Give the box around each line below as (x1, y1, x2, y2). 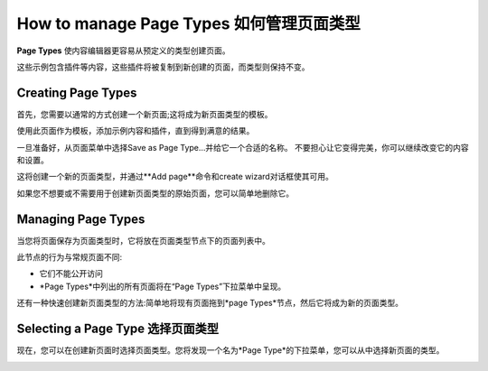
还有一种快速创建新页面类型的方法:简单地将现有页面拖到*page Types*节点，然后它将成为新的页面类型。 (16, 298, 404, 309)
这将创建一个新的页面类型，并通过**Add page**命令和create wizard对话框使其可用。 (16, 172, 333, 182)
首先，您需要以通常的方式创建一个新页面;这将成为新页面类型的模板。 (16, 108, 273, 119)
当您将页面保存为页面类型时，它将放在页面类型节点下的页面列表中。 (16, 235, 270, 246)
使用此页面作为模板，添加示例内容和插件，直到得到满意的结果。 (16, 125, 255, 136)
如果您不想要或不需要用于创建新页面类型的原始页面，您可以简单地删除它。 (16, 188, 294, 199)
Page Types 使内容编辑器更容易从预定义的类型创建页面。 (16, 45, 230, 56)
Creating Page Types (16, 85, 137, 100)
